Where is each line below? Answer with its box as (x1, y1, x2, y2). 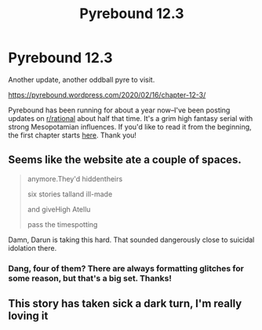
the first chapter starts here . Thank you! (8, 130, 137, 140)
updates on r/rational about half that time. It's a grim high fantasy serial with (8, 113, 253, 123)
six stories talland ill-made (27, 189, 113, 199)
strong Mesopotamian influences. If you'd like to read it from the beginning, (8, 122, 253, 131)
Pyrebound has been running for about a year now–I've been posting (8, 105, 231, 115)
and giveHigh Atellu (27, 204, 91, 214)
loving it (8, 310, 49, 323)
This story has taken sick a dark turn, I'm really (8, 297, 242, 310)
